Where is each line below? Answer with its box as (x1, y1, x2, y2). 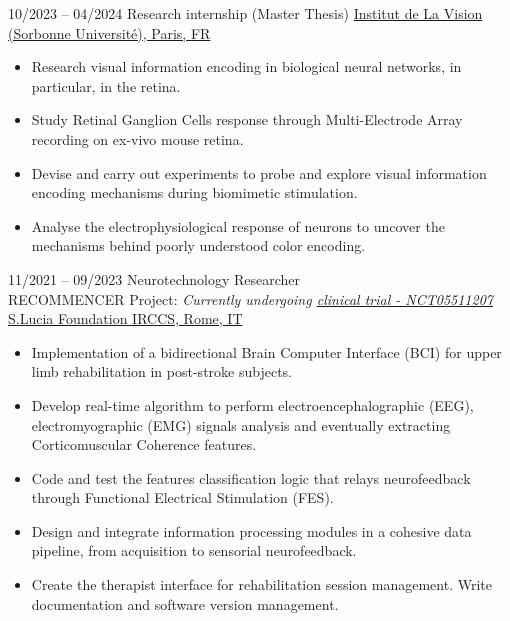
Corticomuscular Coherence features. (31, 434, 257, 455)
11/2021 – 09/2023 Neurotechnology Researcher (8, 268, 301, 289)
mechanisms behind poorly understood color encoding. (31, 235, 366, 256)
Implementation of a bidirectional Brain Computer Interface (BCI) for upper (31, 341, 502, 362)
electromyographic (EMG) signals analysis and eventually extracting (31, 414, 451, 435)
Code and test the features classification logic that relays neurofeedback (31, 467, 471, 488)
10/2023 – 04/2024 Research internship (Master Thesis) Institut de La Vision (8, 3, 483, 23)
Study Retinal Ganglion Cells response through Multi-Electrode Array (31, 109, 463, 130)
